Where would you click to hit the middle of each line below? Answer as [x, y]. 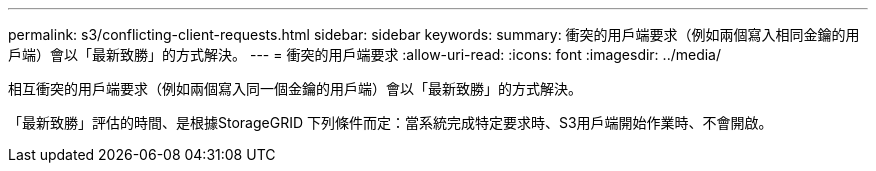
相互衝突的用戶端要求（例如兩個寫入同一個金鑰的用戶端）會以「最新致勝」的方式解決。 [295, 88]
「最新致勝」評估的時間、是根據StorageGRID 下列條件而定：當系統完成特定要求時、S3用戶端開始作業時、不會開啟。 [390, 122]
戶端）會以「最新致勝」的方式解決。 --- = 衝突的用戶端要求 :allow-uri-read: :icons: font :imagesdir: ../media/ [365, 54]
